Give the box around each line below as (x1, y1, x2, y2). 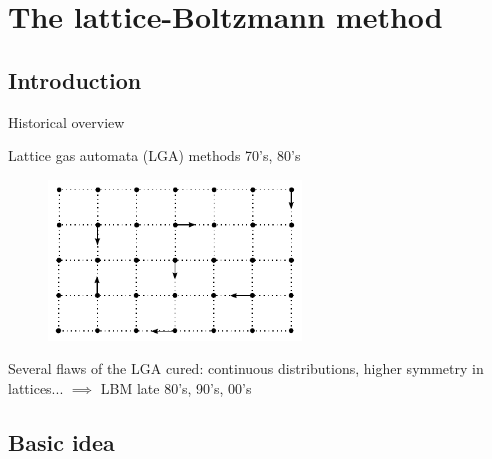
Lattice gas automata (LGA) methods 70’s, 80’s (8, 145, 301, 166)
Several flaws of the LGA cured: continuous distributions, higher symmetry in (8, 358, 484, 379)
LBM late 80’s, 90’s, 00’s (100, 377, 252, 398)
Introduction (8, 64, 142, 95)
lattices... (8, 377, 64, 398)
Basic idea (8, 426, 115, 457)
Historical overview (8, 111, 125, 132)
